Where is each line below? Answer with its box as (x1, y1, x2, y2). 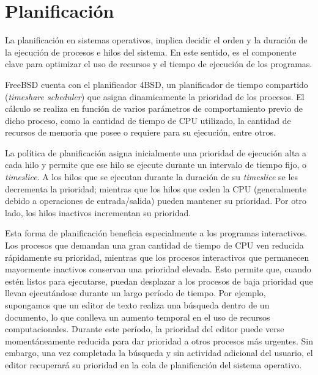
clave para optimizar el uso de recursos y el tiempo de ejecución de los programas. (5, 57, 312, 70)
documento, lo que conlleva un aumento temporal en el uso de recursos (5, 310, 270, 323)
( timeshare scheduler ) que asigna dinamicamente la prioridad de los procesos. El (5, 90, 305, 103)
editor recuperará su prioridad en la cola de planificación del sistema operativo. (5, 358, 302, 371)
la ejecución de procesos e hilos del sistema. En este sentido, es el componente (5, 45, 297, 58)
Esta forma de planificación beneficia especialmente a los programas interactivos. (5, 227, 308, 239)
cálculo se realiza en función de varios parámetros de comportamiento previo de (5, 102, 303, 115)
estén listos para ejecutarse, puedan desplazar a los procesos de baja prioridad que (5, 274, 313, 287)
